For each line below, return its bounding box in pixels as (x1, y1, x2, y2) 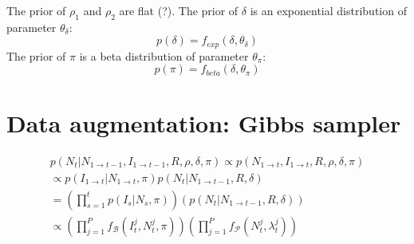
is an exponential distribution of (250, 2, 407, 18)
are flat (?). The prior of (119, 2, 239, 18)
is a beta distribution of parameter (79, 47, 249, 64)
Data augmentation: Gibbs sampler (6, 106, 401, 139)
